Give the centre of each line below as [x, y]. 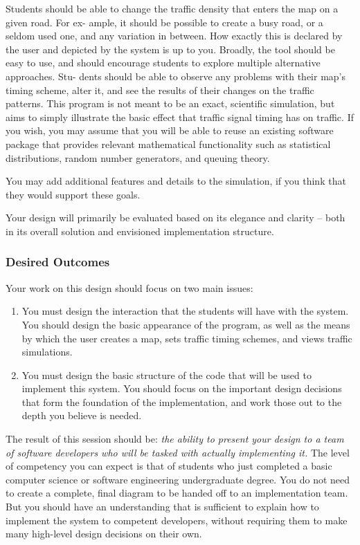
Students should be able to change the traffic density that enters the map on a [172, 8]
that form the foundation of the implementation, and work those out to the [182, 401]
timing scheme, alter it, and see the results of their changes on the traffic [160, 90]
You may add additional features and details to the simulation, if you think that [176, 181]
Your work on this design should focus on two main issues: [129, 287]
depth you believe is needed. [82, 415]
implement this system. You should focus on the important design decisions [182, 388]
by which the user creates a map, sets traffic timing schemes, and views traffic [187, 338]
